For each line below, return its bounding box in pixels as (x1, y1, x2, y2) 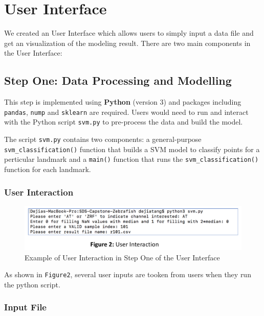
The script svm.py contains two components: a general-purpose (4, 134, 202, 144)
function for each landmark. (4, 163, 91, 174)
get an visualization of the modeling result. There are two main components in (4, 37, 251, 48)
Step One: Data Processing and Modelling (4, 72, 232, 88)
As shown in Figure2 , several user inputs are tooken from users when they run (4, 269, 251, 280)
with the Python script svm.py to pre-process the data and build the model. (4, 116, 243, 127)
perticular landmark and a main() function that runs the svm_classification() (4, 154, 259, 164)
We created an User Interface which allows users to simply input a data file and (4, 28, 254, 38)
